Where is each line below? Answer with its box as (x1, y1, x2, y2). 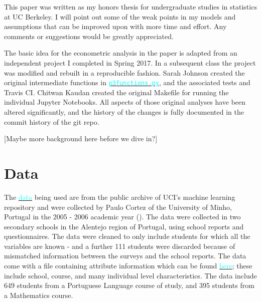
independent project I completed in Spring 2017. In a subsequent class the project (4, 57, 256, 68)
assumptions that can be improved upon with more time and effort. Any (4, 21, 227, 32)
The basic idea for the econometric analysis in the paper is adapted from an (4, 48, 237, 58)
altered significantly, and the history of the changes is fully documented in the (4, 107, 244, 117)
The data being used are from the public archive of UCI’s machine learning (4, 191, 235, 202)
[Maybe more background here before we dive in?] (4, 133, 158, 144)
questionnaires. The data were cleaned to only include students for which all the (4, 231, 250, 241)
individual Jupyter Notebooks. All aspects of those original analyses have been (4, 97, 246, 107)
